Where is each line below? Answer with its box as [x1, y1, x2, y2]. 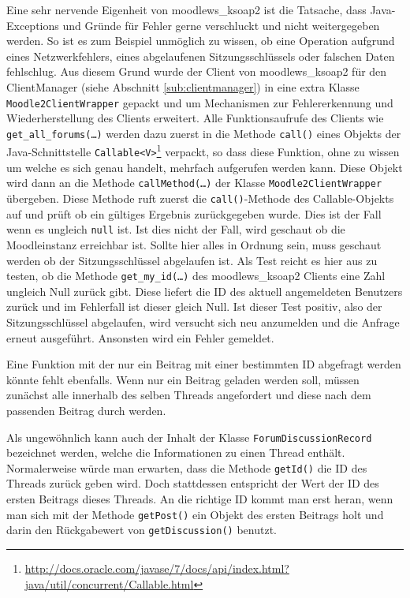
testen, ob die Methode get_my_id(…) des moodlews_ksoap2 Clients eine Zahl [6, 267, 386, 284]
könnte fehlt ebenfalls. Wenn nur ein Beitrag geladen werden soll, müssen [6, 371, 360, 387]
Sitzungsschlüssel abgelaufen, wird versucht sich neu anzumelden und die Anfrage [6, 313, 400, 330]
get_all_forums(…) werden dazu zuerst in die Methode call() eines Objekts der [6, 125, 401, 141]
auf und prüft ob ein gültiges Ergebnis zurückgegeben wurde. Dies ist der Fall [6, 205, 382, 222]
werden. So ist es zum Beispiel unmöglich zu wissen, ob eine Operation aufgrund [6, 32, 395, 49]
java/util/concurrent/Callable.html [24, 575, 194, 592]
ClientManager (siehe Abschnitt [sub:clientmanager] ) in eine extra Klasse [6, 78, 360, 95]
